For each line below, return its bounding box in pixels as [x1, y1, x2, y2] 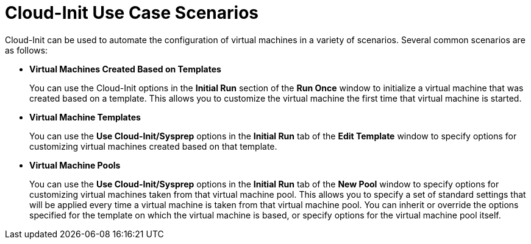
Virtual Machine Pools [29, 159, 121, 170]
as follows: [5, 44, 48, 55]
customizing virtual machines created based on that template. [29, 141, 277, 152]
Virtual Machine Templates [29, 111, 141, 122]
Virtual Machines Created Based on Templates [29, 63, 221, 74]
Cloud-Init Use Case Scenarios [5, 2, 259, 23]
